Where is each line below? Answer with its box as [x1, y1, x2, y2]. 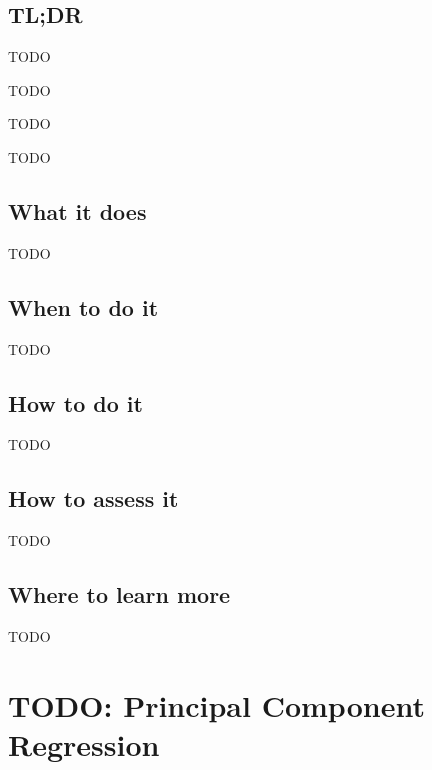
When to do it [8, 291, 159, 322]
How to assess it [8, 483, 179, 514]
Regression [8, 723, 160, 764]
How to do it [8, 387, 143, 418]
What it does [8, 195, 147, 226]
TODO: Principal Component [8, 684, 425, 725]
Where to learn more [8, 579, 231, 610]
